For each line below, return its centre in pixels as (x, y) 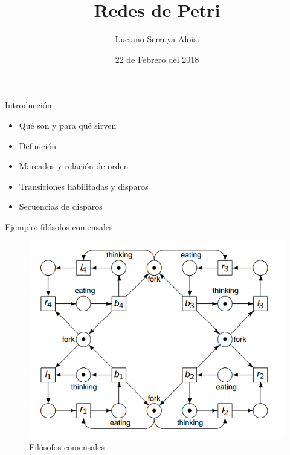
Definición (38, 145)
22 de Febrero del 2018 (157, 59)
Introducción (28, 105)
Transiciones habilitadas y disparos (84, 186)
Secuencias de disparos (61, 206)
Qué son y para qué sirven (68, 125)
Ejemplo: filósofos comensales (59, 226)
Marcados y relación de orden (74, 166)
